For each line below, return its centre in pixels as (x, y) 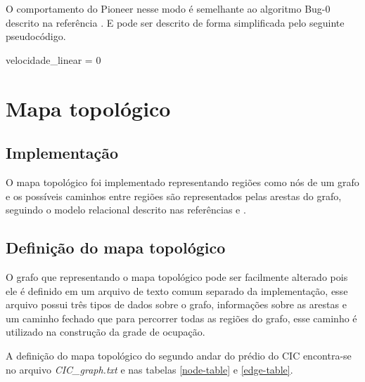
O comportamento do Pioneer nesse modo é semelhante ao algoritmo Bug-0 (168, 8)
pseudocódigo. (36, 36)
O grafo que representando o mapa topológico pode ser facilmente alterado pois (177, 276)
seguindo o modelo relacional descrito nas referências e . (126, 210)
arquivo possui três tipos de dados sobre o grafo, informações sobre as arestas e (176, 304)
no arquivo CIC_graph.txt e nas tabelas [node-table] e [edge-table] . (149, 369)
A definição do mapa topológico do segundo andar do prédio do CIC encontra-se (179, 355)
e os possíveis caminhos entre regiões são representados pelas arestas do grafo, (174, 196)
